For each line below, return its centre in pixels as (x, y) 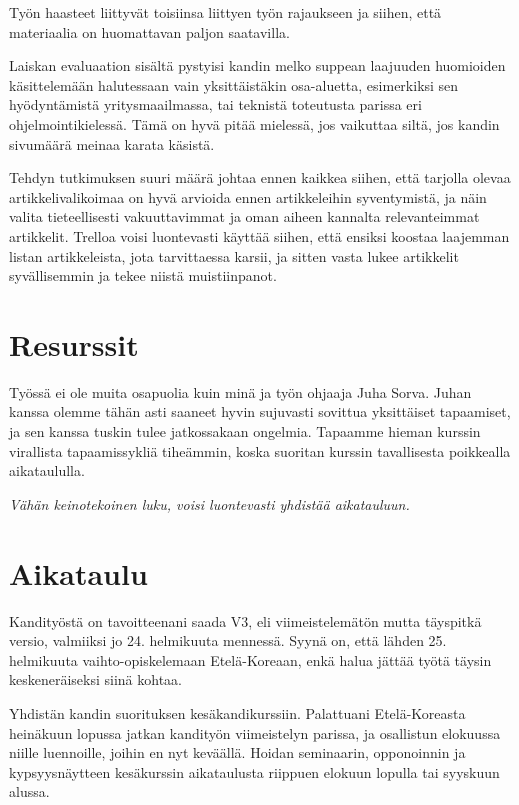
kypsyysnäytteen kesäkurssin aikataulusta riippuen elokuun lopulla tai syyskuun (254, 771)
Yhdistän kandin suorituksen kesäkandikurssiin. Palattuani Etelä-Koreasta (237, 712)
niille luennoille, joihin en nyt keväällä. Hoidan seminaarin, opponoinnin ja (237, 752)
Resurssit (74, 343)
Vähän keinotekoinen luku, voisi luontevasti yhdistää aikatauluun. (209, 503)
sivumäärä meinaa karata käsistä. (112, 143)
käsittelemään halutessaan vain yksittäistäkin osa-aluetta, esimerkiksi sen (234, 84)
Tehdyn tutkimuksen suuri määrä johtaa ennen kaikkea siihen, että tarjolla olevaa (260, 177)
